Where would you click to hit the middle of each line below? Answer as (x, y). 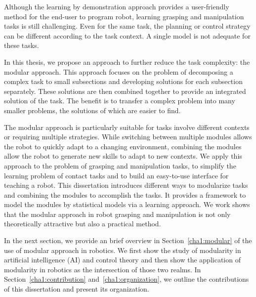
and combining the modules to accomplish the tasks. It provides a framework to (125, 194)
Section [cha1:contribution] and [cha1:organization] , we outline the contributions (127, 279)
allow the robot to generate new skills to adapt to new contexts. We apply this (123, 156)
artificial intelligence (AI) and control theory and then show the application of (122, 260)
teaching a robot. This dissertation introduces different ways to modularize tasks (126, 185)
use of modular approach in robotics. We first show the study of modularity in (123, 250)
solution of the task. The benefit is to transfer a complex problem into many (120, 101)
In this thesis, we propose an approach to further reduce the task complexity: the (127, 62)
